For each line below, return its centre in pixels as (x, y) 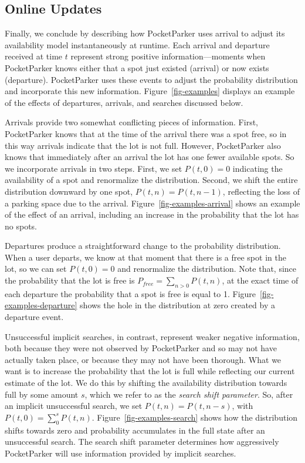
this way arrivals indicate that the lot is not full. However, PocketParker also (143, 145)
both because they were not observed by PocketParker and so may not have (141, 348)
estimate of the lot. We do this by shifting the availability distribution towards (146, 383)
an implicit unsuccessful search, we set (74, 406)
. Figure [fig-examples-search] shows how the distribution (195, 417)
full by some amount (42, 394)
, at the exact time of (260, 280)
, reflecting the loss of (261, 191)
